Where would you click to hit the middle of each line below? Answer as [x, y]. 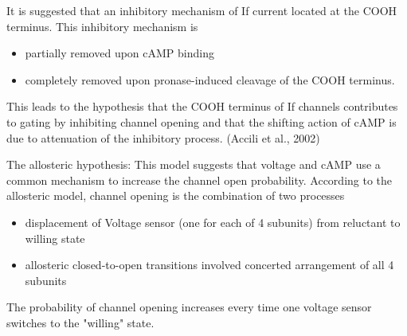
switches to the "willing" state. [80, 322]
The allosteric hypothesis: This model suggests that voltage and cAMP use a [194, 164]
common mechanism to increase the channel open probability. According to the [200, 180]
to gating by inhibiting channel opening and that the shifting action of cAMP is [202, 121]
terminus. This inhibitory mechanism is [102, 26]
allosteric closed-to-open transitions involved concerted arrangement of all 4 [209, 265]
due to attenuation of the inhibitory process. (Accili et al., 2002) [163, 137]
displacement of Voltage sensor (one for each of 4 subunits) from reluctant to [213, 222]
